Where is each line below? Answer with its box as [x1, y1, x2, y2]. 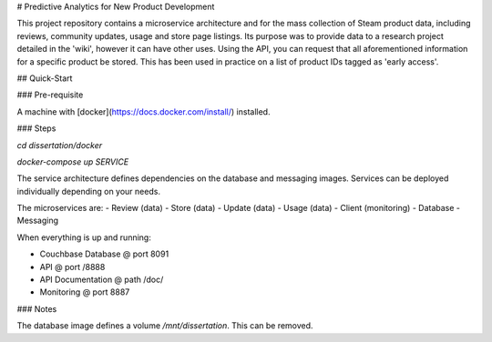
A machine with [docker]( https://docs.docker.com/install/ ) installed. [16, 106, 271, 117]
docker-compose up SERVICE [16, 156, 129, 167]
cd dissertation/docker [16, 139, 103, 150]
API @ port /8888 [39, 261, 106, 272]
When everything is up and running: [16, 232, 152, 243]
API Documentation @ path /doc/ [39, 274, 164, 286]
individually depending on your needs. [16, 186, 161, 196]
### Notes [16, 303, 57, 314]
